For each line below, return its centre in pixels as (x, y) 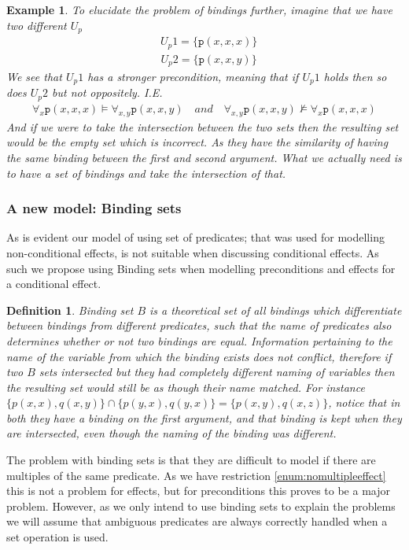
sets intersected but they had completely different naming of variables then (217, 372)
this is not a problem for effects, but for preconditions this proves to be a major (198, 491)
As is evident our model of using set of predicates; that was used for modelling (195, 237)
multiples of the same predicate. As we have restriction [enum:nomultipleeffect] (196, 475)
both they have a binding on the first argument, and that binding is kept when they (204, 417)
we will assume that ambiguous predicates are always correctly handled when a (197, 521)
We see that (34, 77)
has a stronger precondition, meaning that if (193, 77)
